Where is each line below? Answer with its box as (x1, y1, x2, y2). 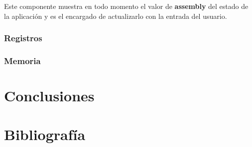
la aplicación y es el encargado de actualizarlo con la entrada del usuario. (4, 10, 227, 21)
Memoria (4, 54, 41, 67)
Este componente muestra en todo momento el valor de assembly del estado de (4, 1, 249, 11)
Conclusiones (4, 85, 95, 106)
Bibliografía (4, 124, 86, 145)
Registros (4, 32, 42, 44)
